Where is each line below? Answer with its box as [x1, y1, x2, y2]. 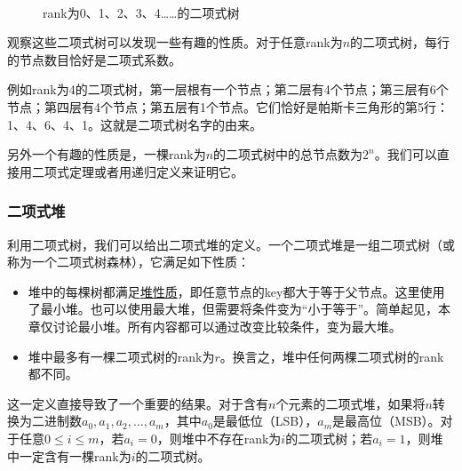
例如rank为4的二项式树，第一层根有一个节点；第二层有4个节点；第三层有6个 [7, 80, 449, 99]
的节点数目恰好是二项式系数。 [7, 50, 181, 68]
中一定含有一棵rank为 [7, 446, 131, 465]
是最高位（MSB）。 [332, 411, 441, 430]
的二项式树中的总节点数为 [213, 145, 363, 164]
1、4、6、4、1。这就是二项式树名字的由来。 [7, 115, 262, 133]
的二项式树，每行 [350, 33, 450, 52]
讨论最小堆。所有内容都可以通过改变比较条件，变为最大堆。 [52, 316, 402, 335]
